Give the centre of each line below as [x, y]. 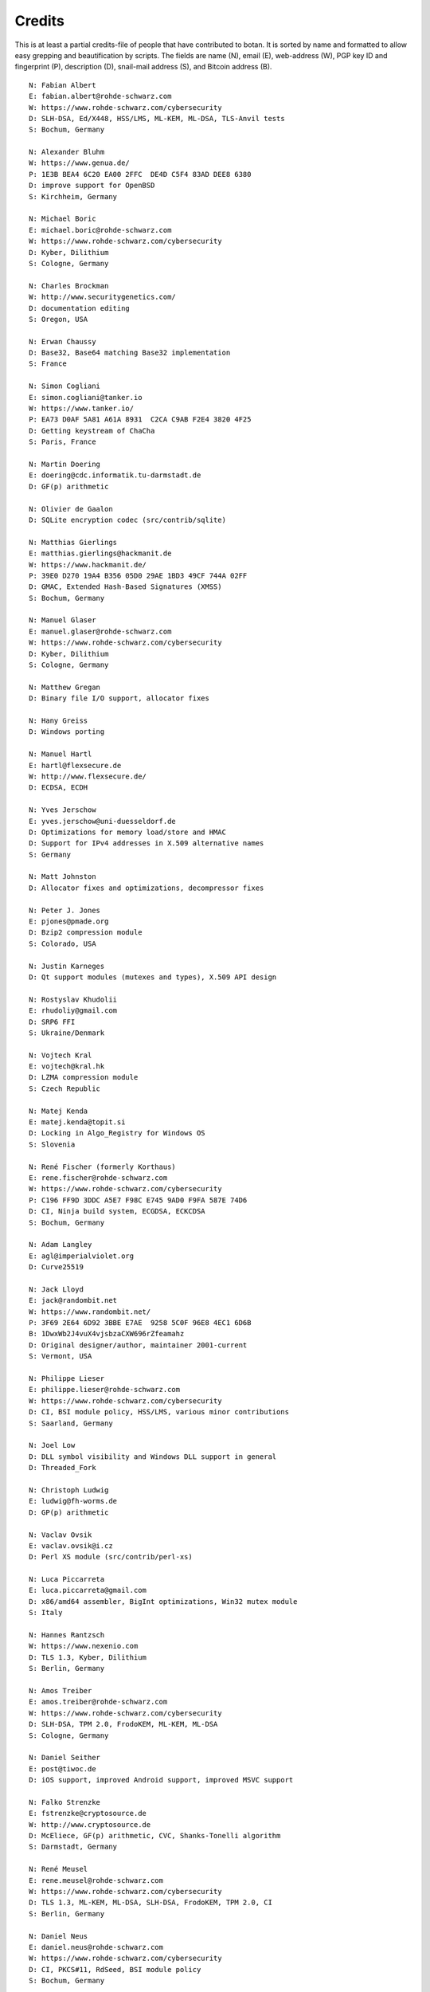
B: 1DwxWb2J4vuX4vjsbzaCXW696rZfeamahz [107, 1334]
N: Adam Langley [61, 1245]
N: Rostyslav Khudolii [73, 999]
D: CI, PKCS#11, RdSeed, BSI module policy [115, 1969]
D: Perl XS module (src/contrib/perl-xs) [111, 1557]
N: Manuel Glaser [63, 620]
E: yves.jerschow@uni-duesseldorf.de [103, 821]
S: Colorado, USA [63, 943]
